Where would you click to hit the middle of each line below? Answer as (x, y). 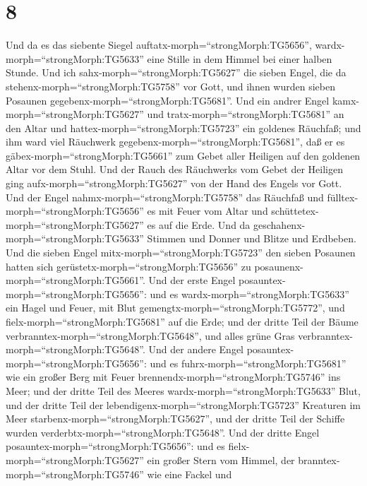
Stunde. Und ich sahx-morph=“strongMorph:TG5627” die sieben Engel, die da (176, 72)
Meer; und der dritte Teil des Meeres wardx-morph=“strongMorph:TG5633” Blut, (183, 390)
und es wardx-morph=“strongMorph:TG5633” (249, 294)
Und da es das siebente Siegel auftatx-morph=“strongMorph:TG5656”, (159, 45)
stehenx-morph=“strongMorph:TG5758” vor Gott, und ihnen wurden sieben (170, 86)
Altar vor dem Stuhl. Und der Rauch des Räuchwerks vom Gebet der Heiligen (174, 169)
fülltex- (343, 197)
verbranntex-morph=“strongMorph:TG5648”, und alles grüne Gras (150, 335)
